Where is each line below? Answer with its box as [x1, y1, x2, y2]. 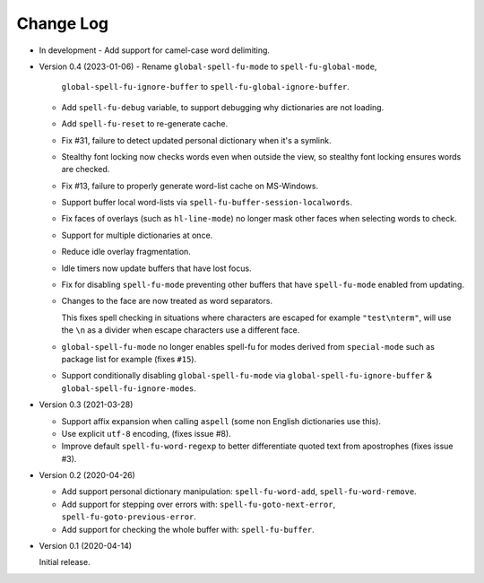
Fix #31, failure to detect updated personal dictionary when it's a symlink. [61, 135, 332, 145]
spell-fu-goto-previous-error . [61, 511, 197, 522]
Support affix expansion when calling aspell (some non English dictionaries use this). [61, 415, 381, 426]
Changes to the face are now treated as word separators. [61, 296, 273, 307]
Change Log [16, 13, 109, 33]
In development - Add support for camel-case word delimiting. [39, 45, 271, 56]
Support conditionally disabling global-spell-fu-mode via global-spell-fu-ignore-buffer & [61, 370, 432, 381]
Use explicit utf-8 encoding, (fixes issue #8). [61, 428, 232, 439]
